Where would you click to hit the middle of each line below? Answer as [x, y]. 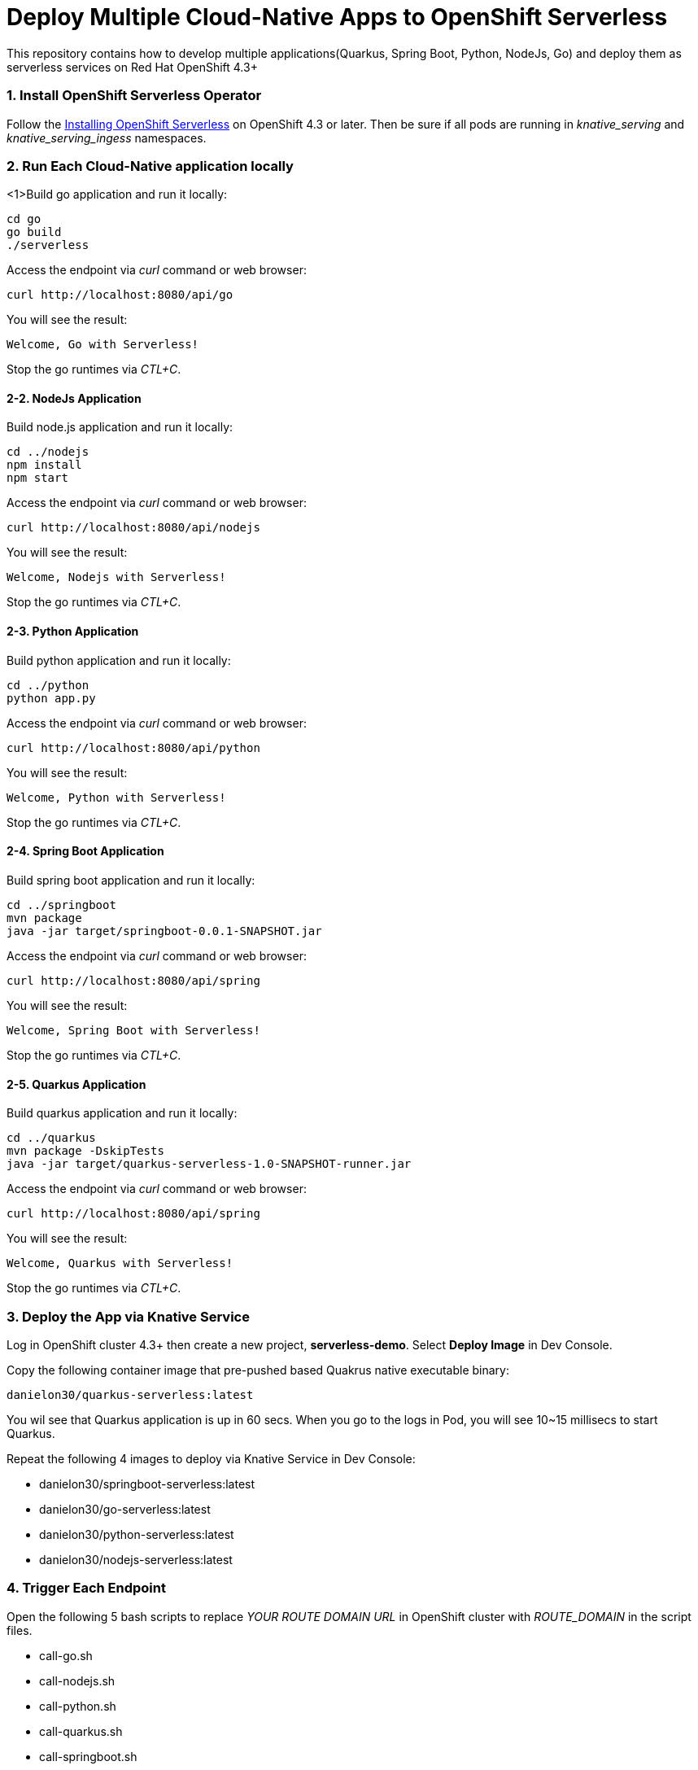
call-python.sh [78, 1706]
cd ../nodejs [48, 452]
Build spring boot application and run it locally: [131, 880]
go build [34, 232]
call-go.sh [66, 1655]
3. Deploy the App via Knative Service [128, 1316]
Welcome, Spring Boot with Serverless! [133, 1030]
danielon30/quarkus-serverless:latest [130, 1394]
